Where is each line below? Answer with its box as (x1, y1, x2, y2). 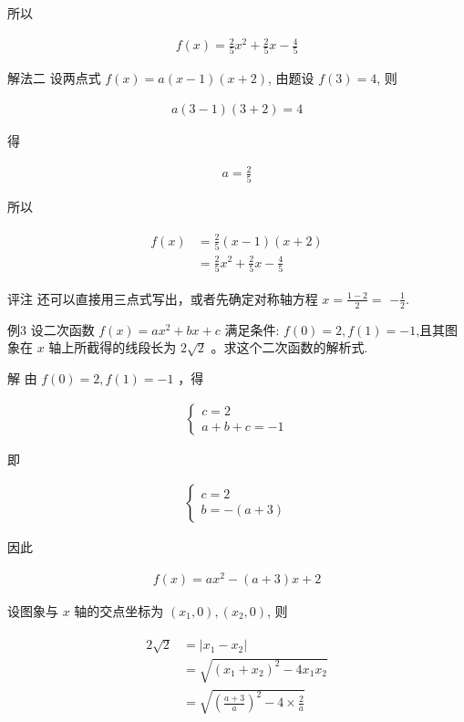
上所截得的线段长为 (61, 338, 177, 357)
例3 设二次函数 (7, 319, 95, 339)
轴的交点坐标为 (74, 601, 164, 620)
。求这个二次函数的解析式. (211, 338, 368, 357)
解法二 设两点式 (7, 68, 101, 88)
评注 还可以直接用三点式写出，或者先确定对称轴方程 (7, 288, 318, 308)
